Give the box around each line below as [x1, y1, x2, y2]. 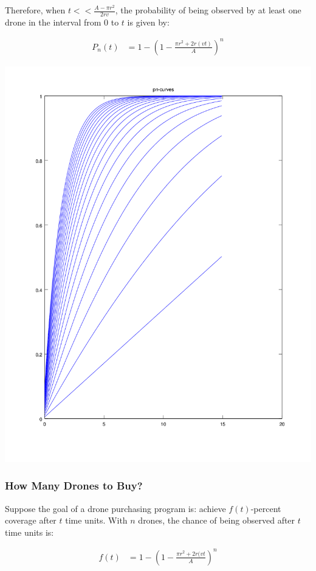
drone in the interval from [5, 15, 101, 28]
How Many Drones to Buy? [5, 478, 143, 493]
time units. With [65, 514, 128, 527]
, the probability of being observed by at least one [115, 4, 301, 16]
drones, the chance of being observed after [138, 514, 295, 527]
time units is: [5, 525, 54, 538]
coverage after [5, 514, 57, 527]
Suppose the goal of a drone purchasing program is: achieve [5, 502, 226, 514]
